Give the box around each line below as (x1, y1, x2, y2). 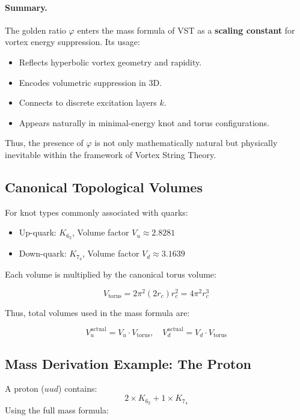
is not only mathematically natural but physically (94, 136, 278, 149)
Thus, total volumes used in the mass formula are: (5, 306, 190, 318)
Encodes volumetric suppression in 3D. (19, 76, 162, 88)
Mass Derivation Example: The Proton (5, 354, 251, 373)
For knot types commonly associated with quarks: (5, 205, 188, 218)
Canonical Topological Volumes (5, 177, 203, 196)
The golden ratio (5, 23, 66, 36)
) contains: (58, 382, 97, 395)
